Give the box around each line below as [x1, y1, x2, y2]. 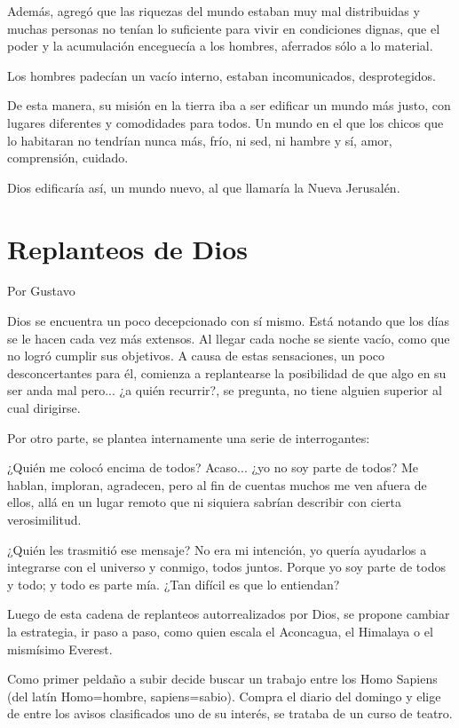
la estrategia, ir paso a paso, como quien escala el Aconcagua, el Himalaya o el [7, 621, 433, 640]
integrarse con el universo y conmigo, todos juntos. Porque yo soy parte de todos [7, 558, 446, 576]
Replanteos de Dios [7, 230, 249, 266]
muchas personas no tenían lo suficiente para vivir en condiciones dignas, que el [7, 19, 440, 37]
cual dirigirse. [7, 399, 81, 417]
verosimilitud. [7, 510, 82, 528]
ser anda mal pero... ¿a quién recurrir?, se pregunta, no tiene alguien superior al [7, 381, 442, 400]
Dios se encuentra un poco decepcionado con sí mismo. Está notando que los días [7, 312, 449, 330]
